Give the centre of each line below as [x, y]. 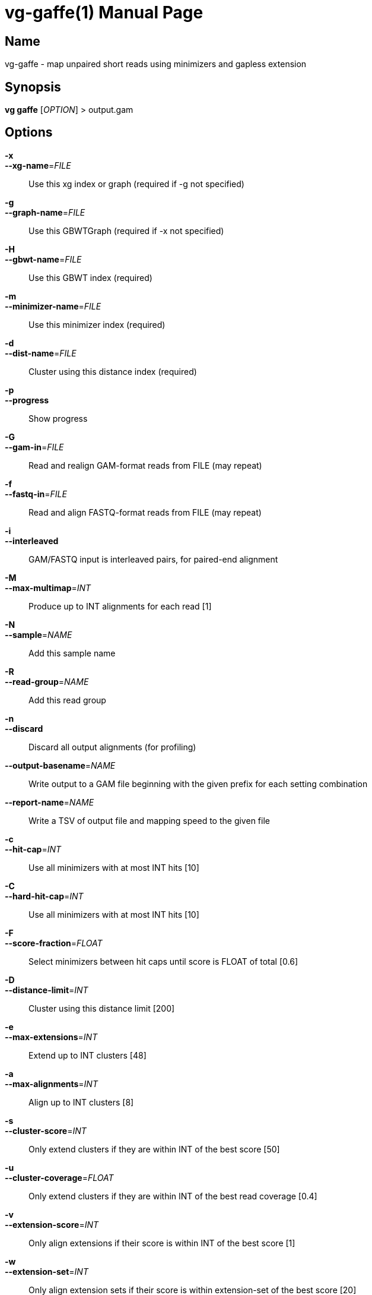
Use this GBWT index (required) [90, 277]
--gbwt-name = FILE [43, 259]
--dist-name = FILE [41, 353]
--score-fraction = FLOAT [54, 943]
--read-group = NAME [47, 681]
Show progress [58, 418]
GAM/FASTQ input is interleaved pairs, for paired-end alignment [153, 559]
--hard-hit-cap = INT [44, 896]
